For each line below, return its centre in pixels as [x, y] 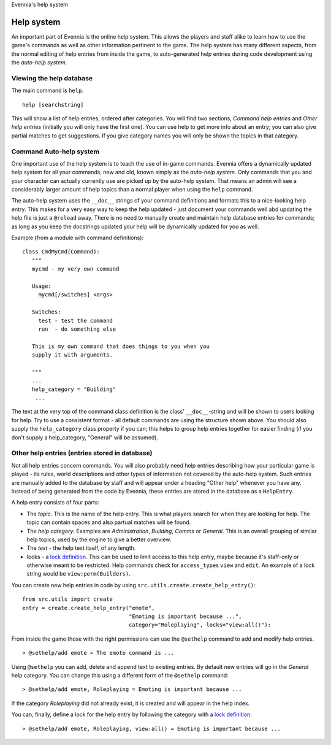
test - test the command [76, 320]
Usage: [41, 286]
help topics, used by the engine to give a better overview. [99, 539]
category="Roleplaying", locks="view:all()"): [200, 625]
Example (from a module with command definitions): [78, 238]
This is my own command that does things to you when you [120, 346]
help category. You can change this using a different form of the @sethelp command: [120, 675]
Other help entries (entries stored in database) [82, 453]
